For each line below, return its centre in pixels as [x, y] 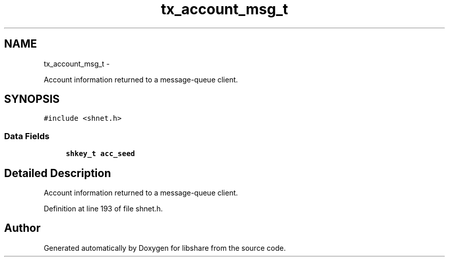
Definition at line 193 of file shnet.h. [103, 209]
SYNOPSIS [32, 99]
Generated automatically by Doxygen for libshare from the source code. [165, 248]
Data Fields [27, 136]
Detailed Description [58, 173]
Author [22, 228]
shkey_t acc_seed [100, 154]
